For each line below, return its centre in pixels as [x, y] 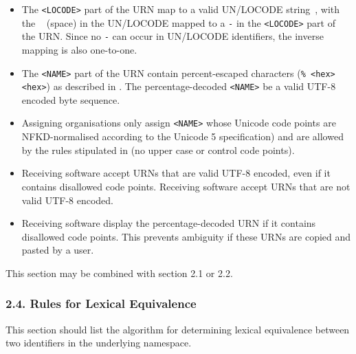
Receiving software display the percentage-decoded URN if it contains [169, 223]
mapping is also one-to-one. [79, 49]
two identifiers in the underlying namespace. [99, 343]
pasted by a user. [58, 250]
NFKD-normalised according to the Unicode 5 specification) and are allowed [182, 136]
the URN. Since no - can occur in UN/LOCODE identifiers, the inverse [173, 36]
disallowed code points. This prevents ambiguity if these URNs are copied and [186, 236]
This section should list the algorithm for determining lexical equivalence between [178, 329]
